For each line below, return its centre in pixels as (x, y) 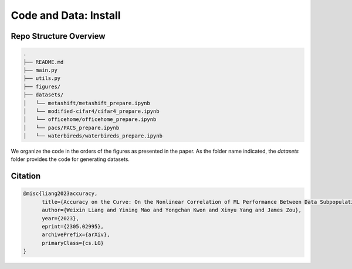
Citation (26, 176)
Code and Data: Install (66, 15)
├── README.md (43, 62)
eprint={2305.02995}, (73, 226)
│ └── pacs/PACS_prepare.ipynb (71, 127)
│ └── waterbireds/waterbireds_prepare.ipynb (93, 136)
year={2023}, (60, 218)
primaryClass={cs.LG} (73, 243)
